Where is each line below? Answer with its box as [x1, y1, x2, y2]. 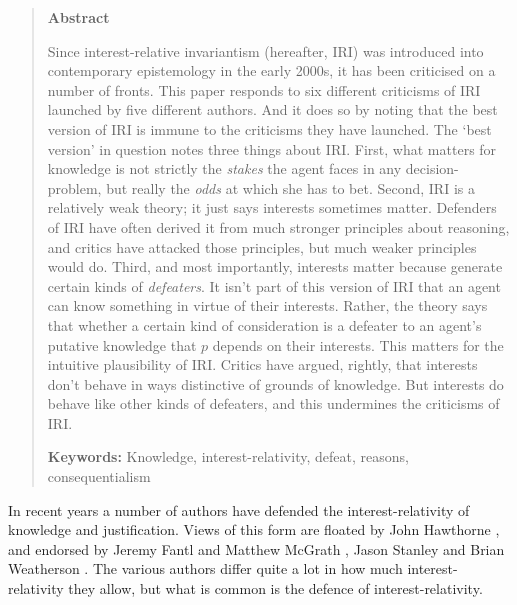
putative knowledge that [47, 334, 197, 355]
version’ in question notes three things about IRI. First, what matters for [47, 138, 497, 159]
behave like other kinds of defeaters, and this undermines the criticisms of [47, 393, 500, 414]
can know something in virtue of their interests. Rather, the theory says [47, 295, 488, 316]
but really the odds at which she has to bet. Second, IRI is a [106, 177, 475, 198]
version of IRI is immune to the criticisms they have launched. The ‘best [47, 118, 492, 139]
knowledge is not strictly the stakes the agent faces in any [47, 158, 402, 179]
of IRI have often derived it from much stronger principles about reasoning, [47, 216, 510, 237]
